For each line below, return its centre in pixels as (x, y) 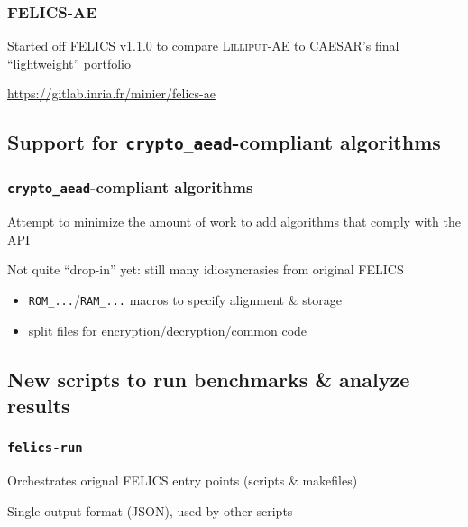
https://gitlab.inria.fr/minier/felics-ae (111, 93)
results (39, 405)
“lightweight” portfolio (69, 63)
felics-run (45, 448)
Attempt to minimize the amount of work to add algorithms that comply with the (234, 222)
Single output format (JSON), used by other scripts (150, 510)
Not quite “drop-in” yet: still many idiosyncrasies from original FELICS (206, 269)
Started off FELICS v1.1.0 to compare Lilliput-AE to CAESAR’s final (203, 46)
